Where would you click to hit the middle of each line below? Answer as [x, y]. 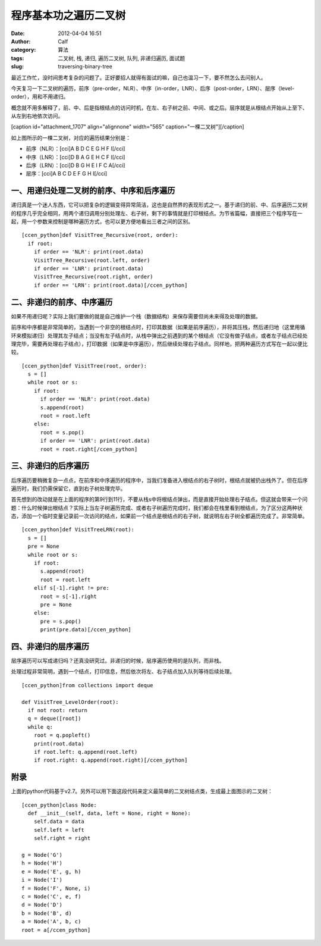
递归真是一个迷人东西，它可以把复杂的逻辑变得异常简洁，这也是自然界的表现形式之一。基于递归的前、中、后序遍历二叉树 [159, 205]
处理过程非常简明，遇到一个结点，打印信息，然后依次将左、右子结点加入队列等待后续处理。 [123, 672]
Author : [21, 41]
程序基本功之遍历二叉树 [68, 15]
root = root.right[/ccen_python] [89, 449]
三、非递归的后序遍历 [50, 466]
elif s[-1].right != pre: [72, 588]
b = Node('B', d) [47, 913]
